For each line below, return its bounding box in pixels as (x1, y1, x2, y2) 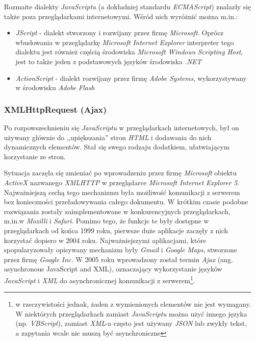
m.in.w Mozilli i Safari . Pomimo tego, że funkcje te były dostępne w (4, 216, 209, 226)
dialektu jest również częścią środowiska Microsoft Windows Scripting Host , (15, 47, 243, 57)
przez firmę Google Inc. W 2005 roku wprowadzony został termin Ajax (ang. (4, 254, 233, 264)
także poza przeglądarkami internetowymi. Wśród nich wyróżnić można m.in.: (4, 11, 238, 21)
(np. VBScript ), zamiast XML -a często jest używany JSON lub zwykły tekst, (15, 318, 247, 328)
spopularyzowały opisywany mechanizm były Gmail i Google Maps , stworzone (4, 244, 237, 255)
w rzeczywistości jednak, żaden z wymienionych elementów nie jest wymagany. (15, 299, 251, 309)
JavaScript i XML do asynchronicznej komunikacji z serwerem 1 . (4, 273, 195, 285)
